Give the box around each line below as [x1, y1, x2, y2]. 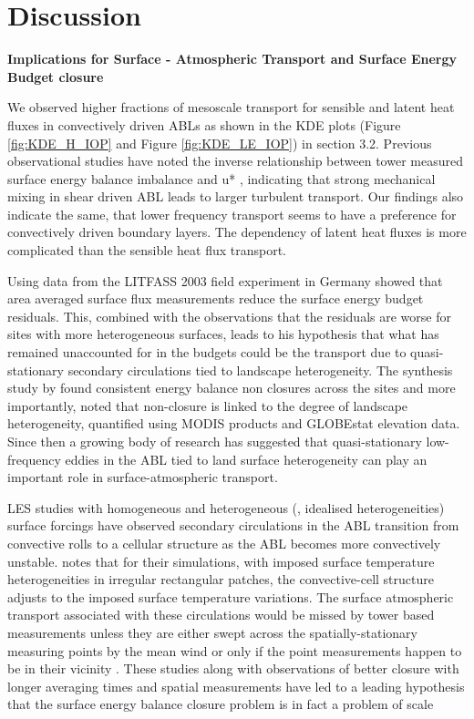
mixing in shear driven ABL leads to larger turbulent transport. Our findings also [7, 187, 464, 206]
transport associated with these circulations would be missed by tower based [7, 605, 435, 624]
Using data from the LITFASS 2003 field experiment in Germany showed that [7, 271, 443, 290]
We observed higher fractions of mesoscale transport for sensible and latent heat [7, 98, 455, 117]
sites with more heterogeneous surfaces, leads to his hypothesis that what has [7, 324, 439, 344]
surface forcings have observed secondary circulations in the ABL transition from [7, 516, 459, 535]
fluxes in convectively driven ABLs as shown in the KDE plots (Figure [7, 115, 401, 134]
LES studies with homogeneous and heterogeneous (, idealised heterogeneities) [7, 498, 445, 517]
